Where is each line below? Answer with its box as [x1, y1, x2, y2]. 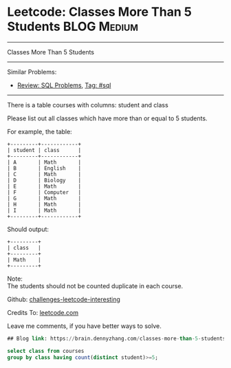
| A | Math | [7, 159, 81, 166]
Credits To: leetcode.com [7, 308, 79, 316]
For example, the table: [7, 127, 72, 136]
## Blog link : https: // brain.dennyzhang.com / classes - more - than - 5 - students [7, 335, 226, 342]
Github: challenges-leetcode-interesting [7, 295, 120, 303]
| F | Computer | [7, 188, 81, 196]
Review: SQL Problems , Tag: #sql [16, 80, 111, 89]
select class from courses [7, 347, 85, 354]
